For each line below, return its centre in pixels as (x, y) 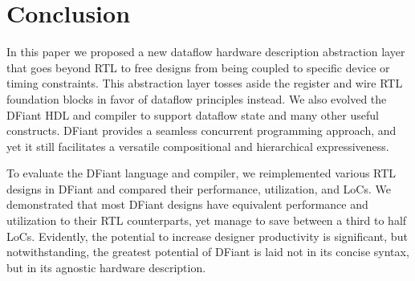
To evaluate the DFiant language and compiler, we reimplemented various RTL (201, 173)
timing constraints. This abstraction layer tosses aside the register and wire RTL (205, 83)
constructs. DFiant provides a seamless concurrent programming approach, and (201, 130)
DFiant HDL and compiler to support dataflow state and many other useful (193, 114)
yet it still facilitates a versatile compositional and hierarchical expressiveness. (198, 146)
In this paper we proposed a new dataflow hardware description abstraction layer (206, 52)
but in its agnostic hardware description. (106, 267)
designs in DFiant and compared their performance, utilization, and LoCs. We (199, 188)
